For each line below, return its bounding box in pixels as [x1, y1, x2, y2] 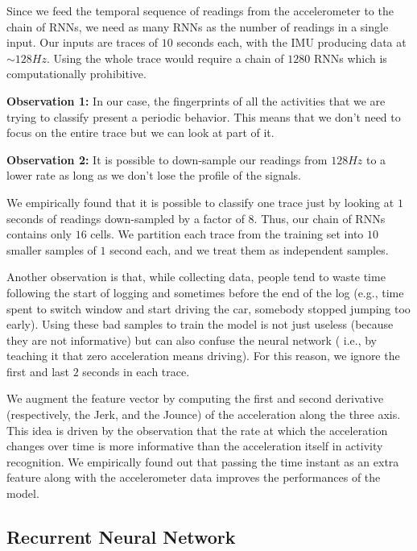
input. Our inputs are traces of [6, 34, 159, 51]
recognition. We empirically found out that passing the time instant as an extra [6, 453, 399, 470]
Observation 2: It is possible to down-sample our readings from [6, 151, 328, 168]
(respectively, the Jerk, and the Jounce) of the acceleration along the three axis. [6, 406, 401, 423]
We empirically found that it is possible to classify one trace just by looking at [6, 193, 394, 210]
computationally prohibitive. [6, 65, 147, 82]
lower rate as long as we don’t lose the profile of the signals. [6, 167, 302, 184]
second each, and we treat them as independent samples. [109, 241, 389, 258]
